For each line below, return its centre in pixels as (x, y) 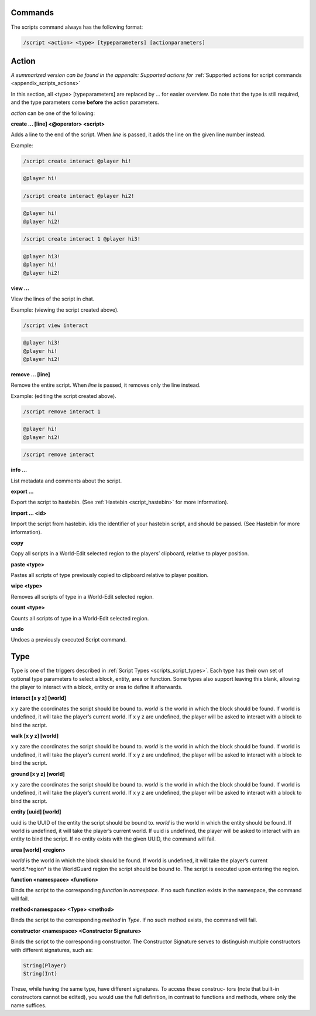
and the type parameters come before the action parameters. (85, 102)
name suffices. (29, 1005)
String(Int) (40, 974)
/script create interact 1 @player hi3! (82, 239)
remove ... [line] (30, 374)
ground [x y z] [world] (38, 774)
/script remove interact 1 (62, 411)
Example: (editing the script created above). (63, 396)
